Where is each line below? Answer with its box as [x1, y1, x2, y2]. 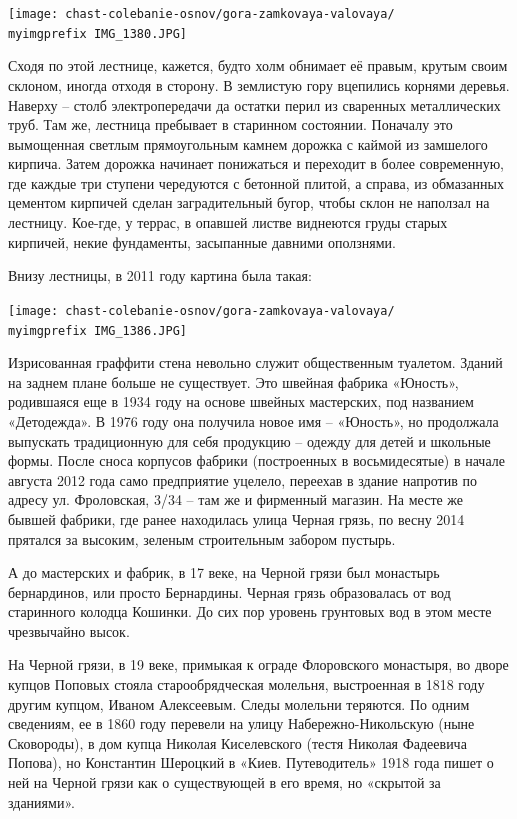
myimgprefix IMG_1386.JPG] [8, 323, 187, 338]
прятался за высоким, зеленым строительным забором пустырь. [8, 528, 396, 549]
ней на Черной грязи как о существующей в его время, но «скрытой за [8, 772, 441, 793]
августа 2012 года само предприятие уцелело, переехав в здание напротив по [8, 469, 477, 490]
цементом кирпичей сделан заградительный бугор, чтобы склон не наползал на [8, 192, 490, 213]
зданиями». [8, 791, 75, 812]
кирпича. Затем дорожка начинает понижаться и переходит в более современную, [8, 153, 504, 174]
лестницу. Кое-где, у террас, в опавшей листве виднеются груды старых [8, 212, 448, 233]
